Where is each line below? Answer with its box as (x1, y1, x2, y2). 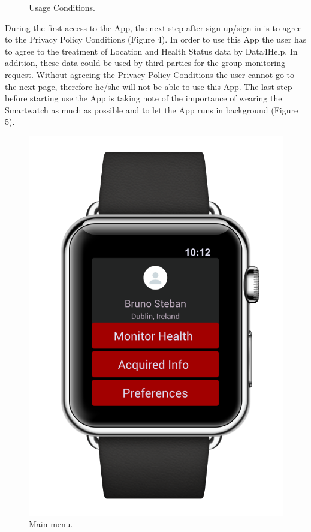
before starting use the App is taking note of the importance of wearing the (5, 92, 282, 104)
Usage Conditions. (29, 1, 95, 13)
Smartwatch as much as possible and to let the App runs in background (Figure (5, 103, 298, 116)
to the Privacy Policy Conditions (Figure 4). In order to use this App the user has (5, 33, 307, 46)
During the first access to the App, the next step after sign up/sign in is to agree (5, 21, 302, 34)
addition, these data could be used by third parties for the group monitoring (5, 56, 285, 69)
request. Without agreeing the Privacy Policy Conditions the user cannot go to (5, 68, 295, 80)
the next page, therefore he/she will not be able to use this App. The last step (5, 80, 292, 92)
